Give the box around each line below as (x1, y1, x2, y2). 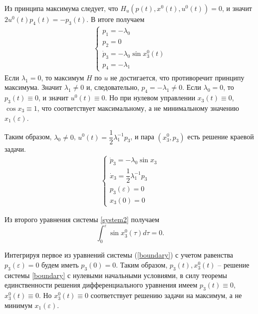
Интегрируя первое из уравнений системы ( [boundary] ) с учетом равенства (4, 250, 234, 260)
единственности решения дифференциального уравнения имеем (4, 280, 198, 290)
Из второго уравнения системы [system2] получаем (4, 214, 160, 225)
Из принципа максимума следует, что (4, 3, 118, 13)
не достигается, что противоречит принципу (110, 72, 245, 82)
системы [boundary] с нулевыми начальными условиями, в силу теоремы (4, 270, 227, 280)
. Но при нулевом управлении (105, 92, 196, 103)
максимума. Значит (4, 82, 62, 92)
